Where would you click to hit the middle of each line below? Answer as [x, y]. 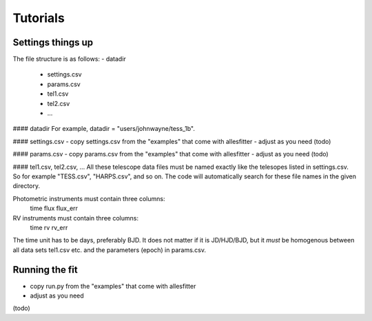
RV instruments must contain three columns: [76, 218]
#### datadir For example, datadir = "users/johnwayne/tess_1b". [104, 129]
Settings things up [53, 42]
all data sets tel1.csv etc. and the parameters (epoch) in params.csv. [110, 250]
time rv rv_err [49, 227]
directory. [27, 186]
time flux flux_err [54, 208]
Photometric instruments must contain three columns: [89, 198]
